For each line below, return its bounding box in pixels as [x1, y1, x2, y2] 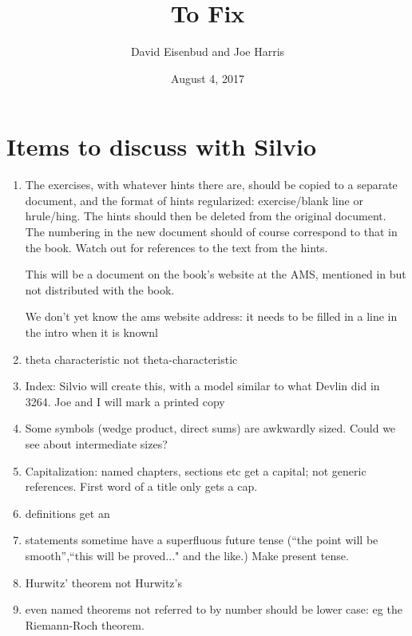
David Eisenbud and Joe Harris [130, 43, 285, 60]
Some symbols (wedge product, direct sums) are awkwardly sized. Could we [25, 420, 396, 437]
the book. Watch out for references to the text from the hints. [25, 239, 328, 255]
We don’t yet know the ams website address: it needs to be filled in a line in [25, 308, 398, 325]
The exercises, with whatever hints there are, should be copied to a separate [25, 176, 398, 193]
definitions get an [25, 504, 110, 521]
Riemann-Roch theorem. [25, 616, 145, 633]
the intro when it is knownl [25, 324, 158, 340]
